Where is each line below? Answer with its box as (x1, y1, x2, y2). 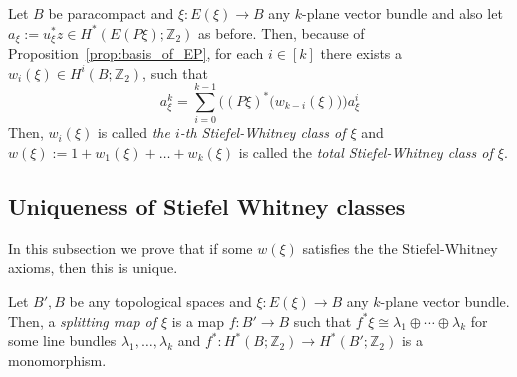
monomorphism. (8, 349, 107, 370)
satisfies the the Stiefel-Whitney (302, 237, 498, 258)
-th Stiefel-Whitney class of (179, 122, 346, 143)
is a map (171, 310, 225, 331)
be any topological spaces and (69, 290, 252, 311)
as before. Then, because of (198, 22, 365, 43)
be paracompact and (48, 3, 174, 23)
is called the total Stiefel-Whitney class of (238, 141, 493, 162)
